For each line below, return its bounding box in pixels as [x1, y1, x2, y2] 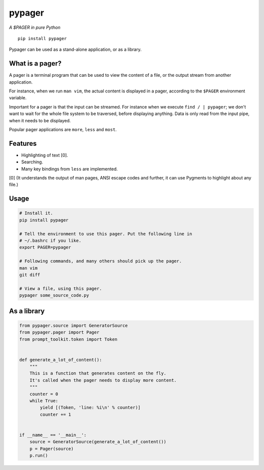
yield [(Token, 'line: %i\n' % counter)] [40, 405, 141, 410]
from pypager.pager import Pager [19, 330, 100, 335]
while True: [29, 398, 59, 403]
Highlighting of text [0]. [21, 152, 68, 158]
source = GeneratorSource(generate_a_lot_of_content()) [29, 439, 167, 445]
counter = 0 [29, 391, 59, 397]
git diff [19, 272, 41, 277]
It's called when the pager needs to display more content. [29, 377, 177, 383]
